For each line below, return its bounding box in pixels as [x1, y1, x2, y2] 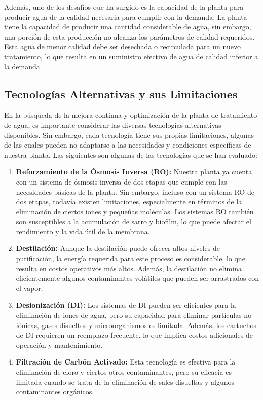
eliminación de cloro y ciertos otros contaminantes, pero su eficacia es [16, 367, 232, 377]
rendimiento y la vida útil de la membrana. [16, 226, 150, 236]
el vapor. [16, 282, 43, 293]
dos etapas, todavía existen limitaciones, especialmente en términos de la [16, 196, 242, 207]
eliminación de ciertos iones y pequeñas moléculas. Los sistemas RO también [16, 206, 254, 216]
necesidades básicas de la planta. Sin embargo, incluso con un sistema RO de [16, 186, 254, 197]
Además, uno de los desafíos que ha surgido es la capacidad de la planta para [4, 2, 244, 12]
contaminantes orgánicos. [16, 386, 94, 397]
